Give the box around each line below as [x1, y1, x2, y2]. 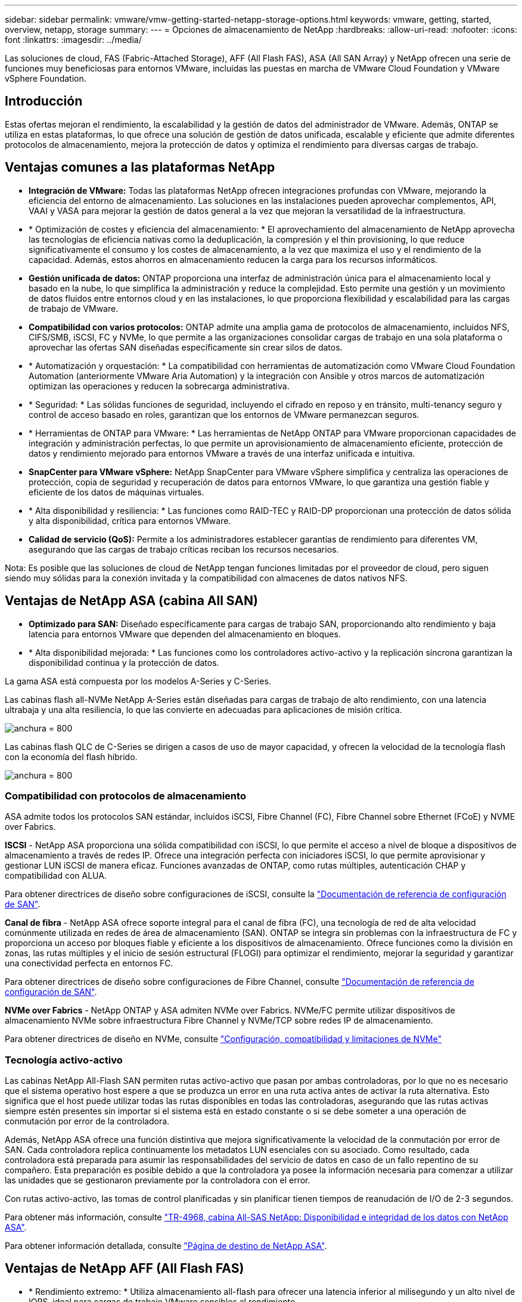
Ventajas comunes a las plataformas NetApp [5, 160, 275, 175]
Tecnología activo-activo [5, 1053, 123, 1066]
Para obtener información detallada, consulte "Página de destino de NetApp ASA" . [5, 1241, 327, 1251]
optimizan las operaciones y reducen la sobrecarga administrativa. [29, 380, 290, 391]
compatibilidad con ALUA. [5, 870, 107, 881]
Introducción [5, 94, 83, 109]
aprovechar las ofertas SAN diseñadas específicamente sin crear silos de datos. [29, 342, 343, 352]
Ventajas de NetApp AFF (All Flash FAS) [5, 1261, 244, 1276]
